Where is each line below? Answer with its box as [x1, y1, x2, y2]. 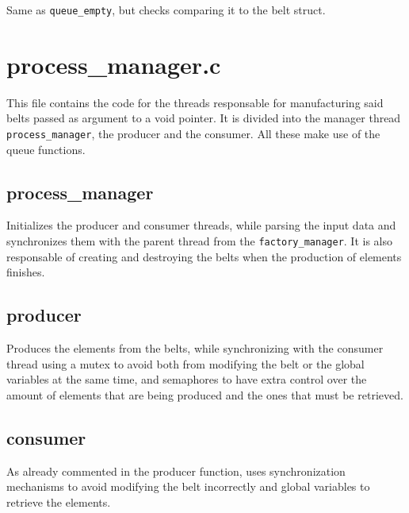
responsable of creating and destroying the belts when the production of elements [6, 248, 402, 264]
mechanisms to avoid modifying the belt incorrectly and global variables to [6, 478, 370, 495]
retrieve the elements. [6, 493, 111, 510]
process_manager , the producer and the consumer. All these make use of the [6, 125, 380, 141]
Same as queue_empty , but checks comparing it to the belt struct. [6, 2, 326, 17]
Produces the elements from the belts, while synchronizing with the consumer [6, 340, 384, 357]
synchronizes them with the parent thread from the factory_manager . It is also [6, 233, 393, 249]
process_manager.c [6, 48, 221, 80]
